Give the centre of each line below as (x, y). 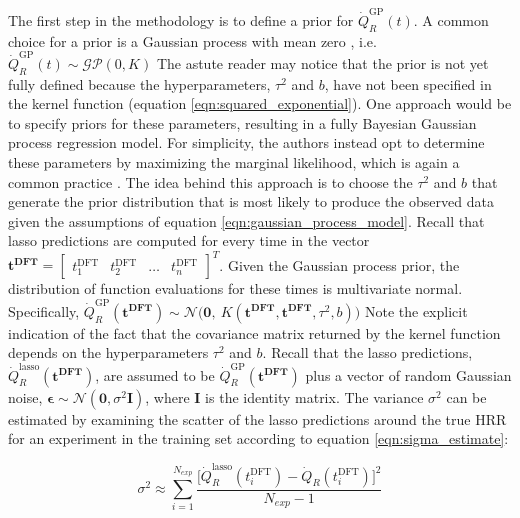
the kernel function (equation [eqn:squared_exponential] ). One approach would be (260, 103)
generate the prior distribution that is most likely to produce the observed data (251, 201)
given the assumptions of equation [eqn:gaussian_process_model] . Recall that (246, 220)
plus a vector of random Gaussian (408, 374)
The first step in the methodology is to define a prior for (181, 19)
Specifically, (44, 310)
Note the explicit (416, 310)
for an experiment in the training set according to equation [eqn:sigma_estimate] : (258, 438)
